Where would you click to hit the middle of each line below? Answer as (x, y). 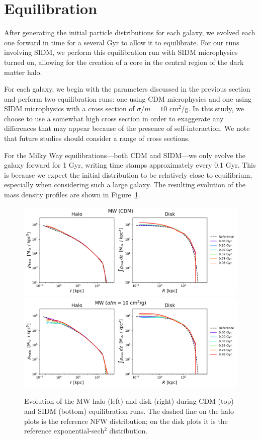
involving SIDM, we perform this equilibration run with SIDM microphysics (121, 52)
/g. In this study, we (213, 108)
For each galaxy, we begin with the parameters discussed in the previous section (127, 89)
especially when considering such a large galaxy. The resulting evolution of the (125, 185)
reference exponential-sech (64, 431)
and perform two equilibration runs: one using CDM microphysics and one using (128, 98)
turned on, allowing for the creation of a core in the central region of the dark (124, 62)
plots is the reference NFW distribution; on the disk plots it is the (126, 421)
